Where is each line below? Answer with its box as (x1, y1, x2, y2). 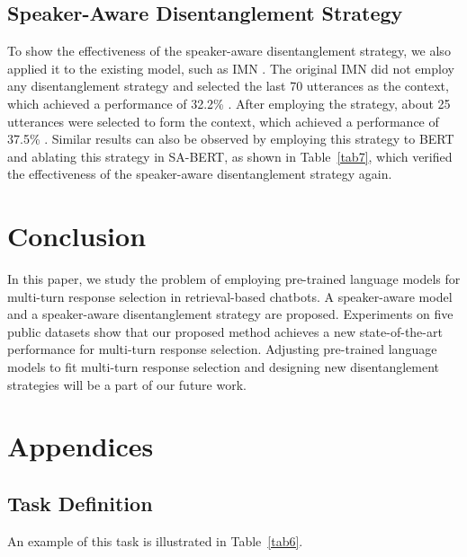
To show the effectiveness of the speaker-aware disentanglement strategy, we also (7, 41, 451, 60)
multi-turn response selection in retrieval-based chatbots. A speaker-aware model (7, 287, 453, 305)
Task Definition (7, 490, 153, 517)
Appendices (7, 428, 154, 464)
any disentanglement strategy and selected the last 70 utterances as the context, (7, 76, 449, 95)
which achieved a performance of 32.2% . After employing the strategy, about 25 (7, 93, 451, 112)
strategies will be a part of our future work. (7, 375, 247, 393)
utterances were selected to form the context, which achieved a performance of (7, 111, 439, 130)
